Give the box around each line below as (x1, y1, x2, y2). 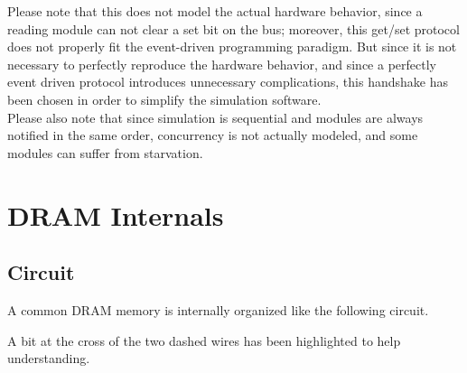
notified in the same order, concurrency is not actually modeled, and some (7, 126, 418, 145)
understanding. (7, 349, 90, 368)
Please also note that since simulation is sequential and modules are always (7, 107, 424, 126)
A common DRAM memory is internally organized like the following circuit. (7, 300, 429, 319)
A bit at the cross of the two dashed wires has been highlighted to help (7, 331, 401, 350)
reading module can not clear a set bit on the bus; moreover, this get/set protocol (7, 19, 460, 38)
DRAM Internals (7, 196, 224, 233)
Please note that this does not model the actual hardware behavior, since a (7, 2, 423, 20)
